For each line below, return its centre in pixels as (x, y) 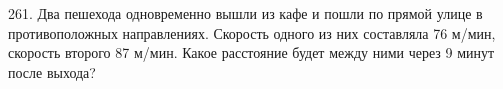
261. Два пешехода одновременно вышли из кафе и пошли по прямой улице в (245, 13)
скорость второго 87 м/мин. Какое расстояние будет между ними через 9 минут (251, 52)
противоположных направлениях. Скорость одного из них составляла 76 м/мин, (252, 32)
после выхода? (52, 71)
